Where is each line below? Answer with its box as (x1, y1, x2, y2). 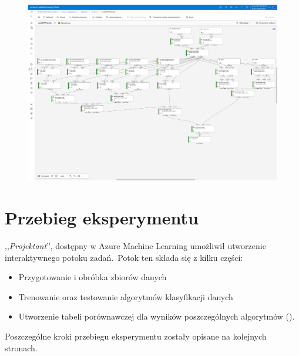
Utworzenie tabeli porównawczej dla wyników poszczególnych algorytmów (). (18, 310, 295, 323)
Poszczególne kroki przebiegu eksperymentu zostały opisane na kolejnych (5, 330, 267, 342)
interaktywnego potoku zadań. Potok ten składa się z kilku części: (5, 251, 243, 263)
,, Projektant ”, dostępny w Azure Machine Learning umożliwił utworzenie (5, 240, 266, 252)
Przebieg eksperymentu (5, 206, 199, 230)
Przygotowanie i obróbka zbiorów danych (18, 271, 167, 283)
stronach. (5, 341, 38, 354)
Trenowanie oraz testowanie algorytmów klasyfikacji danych (18, 290, 233, 303)
